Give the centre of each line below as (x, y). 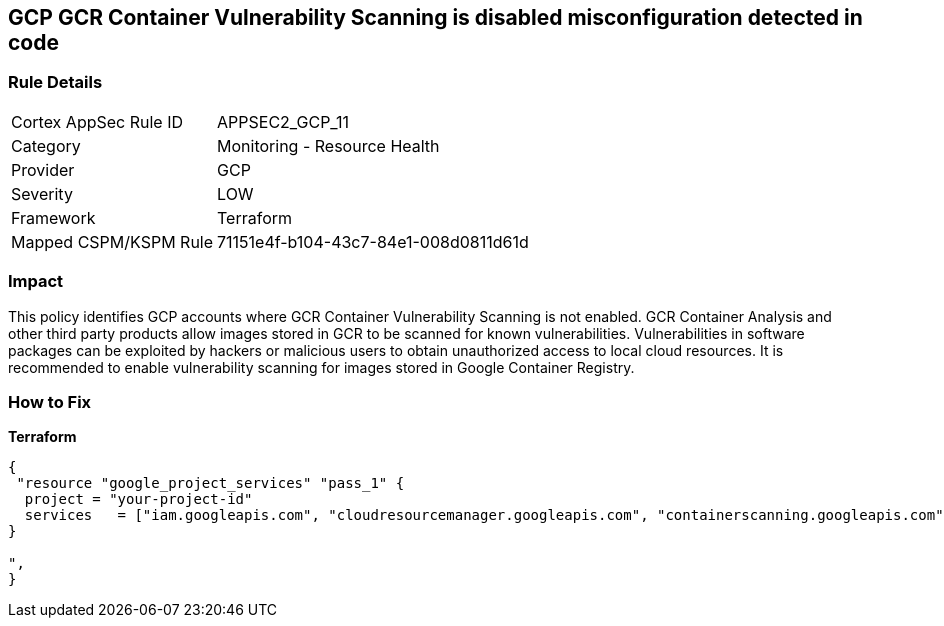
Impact (36, 281)
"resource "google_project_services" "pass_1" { (210, 483)
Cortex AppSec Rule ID (97, 121)
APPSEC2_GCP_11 (283, 121)
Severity (42, 193)
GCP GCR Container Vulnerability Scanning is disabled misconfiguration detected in (435, 17)
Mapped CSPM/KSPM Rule (112, 241)
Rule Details (55, 82)
